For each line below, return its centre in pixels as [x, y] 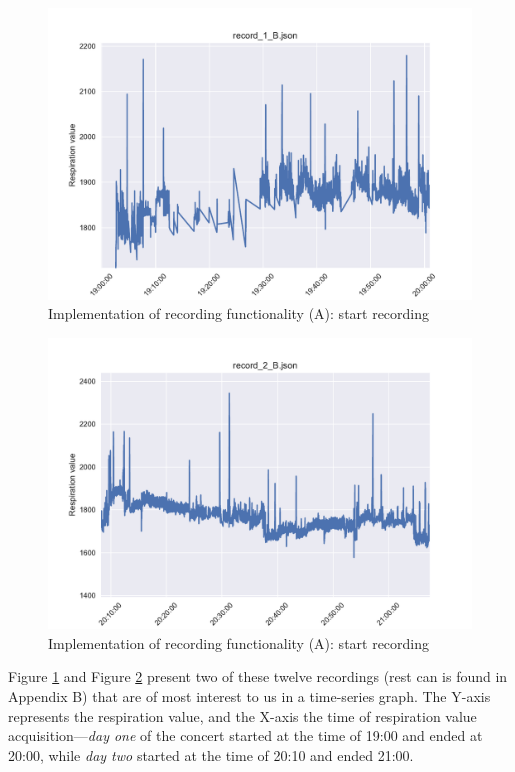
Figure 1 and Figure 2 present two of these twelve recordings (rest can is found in [258, 676]
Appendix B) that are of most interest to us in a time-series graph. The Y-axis [249, 695]
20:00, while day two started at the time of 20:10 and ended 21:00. [211, 754]
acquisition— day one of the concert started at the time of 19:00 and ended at [245, 735]
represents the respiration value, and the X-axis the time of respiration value [242, 715]
